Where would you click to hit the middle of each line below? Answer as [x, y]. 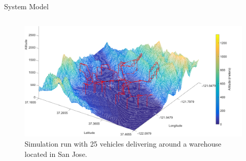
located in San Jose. [56, 154]
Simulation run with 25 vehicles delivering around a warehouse [123, 144]
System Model [26, 6]
